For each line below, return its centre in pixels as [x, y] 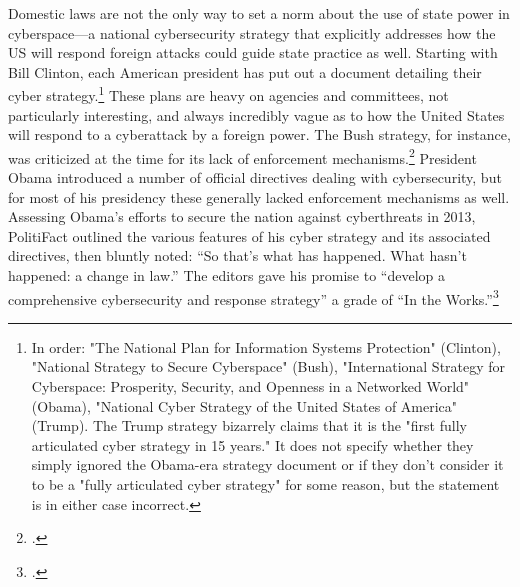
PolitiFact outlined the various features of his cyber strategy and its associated [249, 235]
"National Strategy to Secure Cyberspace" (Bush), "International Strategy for [268, 366]
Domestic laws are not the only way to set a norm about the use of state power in [259, 13]
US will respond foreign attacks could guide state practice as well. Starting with [253, 52]
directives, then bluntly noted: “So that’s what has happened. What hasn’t [237, 255]
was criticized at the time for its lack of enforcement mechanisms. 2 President [242, 156]
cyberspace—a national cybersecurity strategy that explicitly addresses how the [252, 32]
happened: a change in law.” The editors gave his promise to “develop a [226, 275]
